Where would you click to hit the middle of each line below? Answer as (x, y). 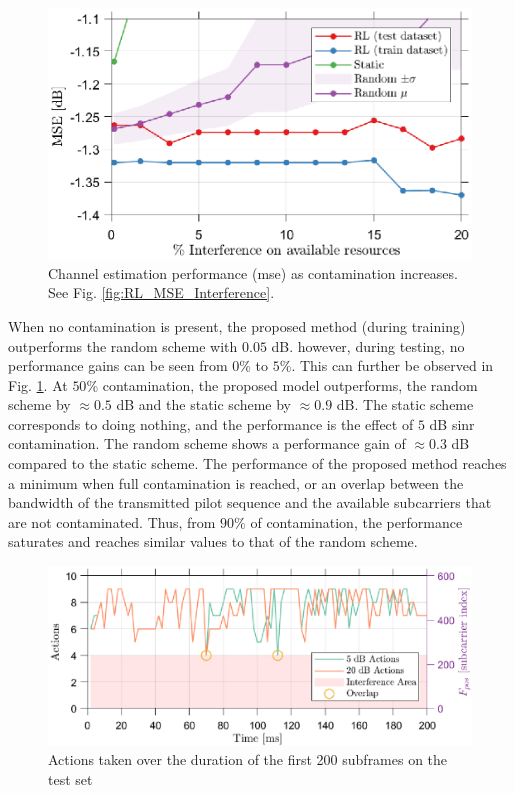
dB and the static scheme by (204, 404)
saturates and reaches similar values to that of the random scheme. (213, 541)
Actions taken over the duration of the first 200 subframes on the (248, 759)
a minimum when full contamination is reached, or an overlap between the (236, 482)
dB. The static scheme (405, 404)
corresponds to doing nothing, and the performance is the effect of (211, 423)
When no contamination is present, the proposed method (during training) (237, 325)
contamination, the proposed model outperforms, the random (290, 384)
